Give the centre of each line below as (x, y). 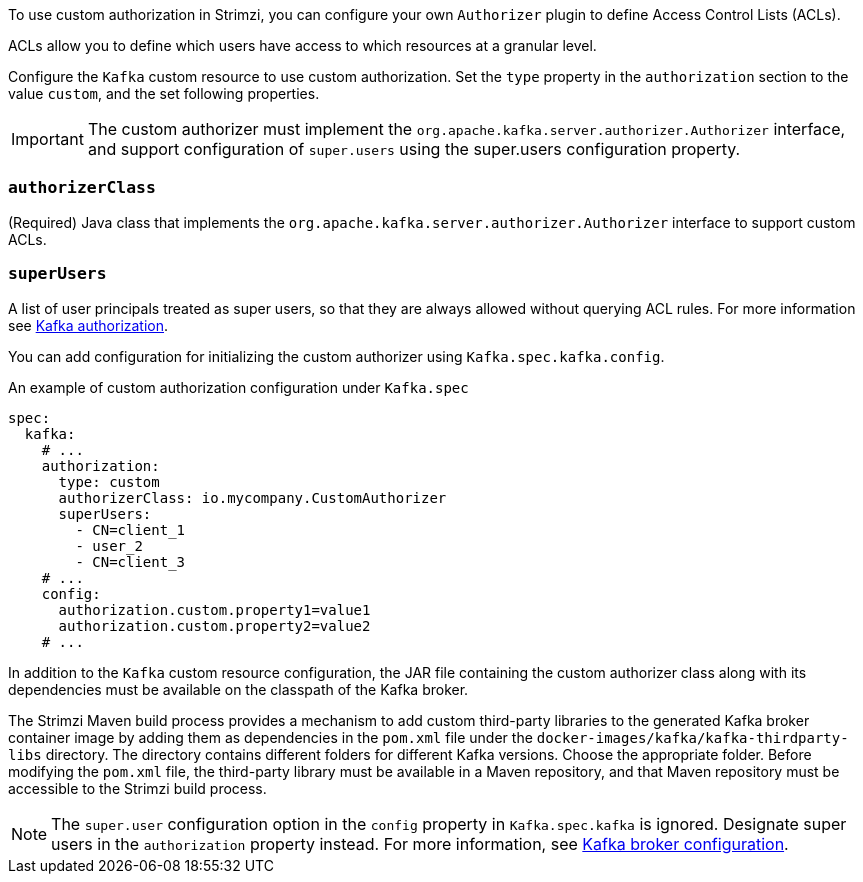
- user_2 (109, 545)
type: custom (109, 481)
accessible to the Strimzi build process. (137, 788)
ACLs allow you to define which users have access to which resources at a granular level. (302, 45)
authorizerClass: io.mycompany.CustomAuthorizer (252, 497)
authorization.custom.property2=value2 (214, 625)
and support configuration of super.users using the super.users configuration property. (414, 149)
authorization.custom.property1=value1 (214, 609)
